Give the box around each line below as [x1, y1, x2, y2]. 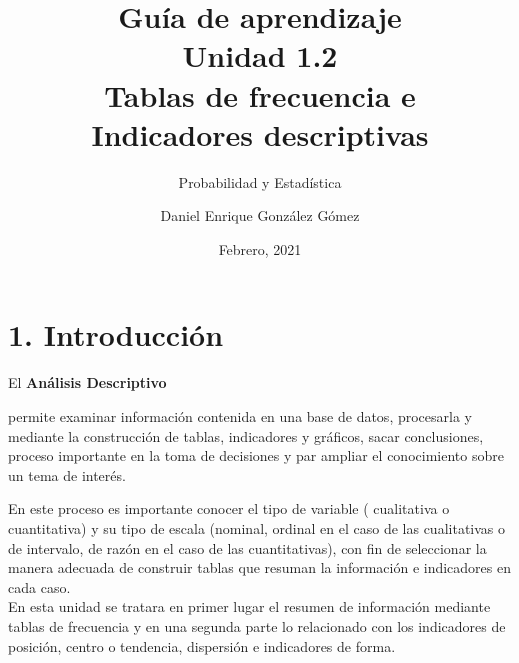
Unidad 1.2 [182, 35, 338, 76]
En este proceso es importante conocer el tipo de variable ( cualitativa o [8, 498, 450, 519]
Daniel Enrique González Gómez [160, 205, 360, 226]
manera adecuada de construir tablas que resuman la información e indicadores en [8, 557, 511, 578]
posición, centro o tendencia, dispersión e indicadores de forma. [8, 635, 396, 656]
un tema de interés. [8, 464, 126, 485]
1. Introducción [8, 314, 224, 355]
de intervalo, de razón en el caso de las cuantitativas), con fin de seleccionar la [8, 537, 487, 558]
